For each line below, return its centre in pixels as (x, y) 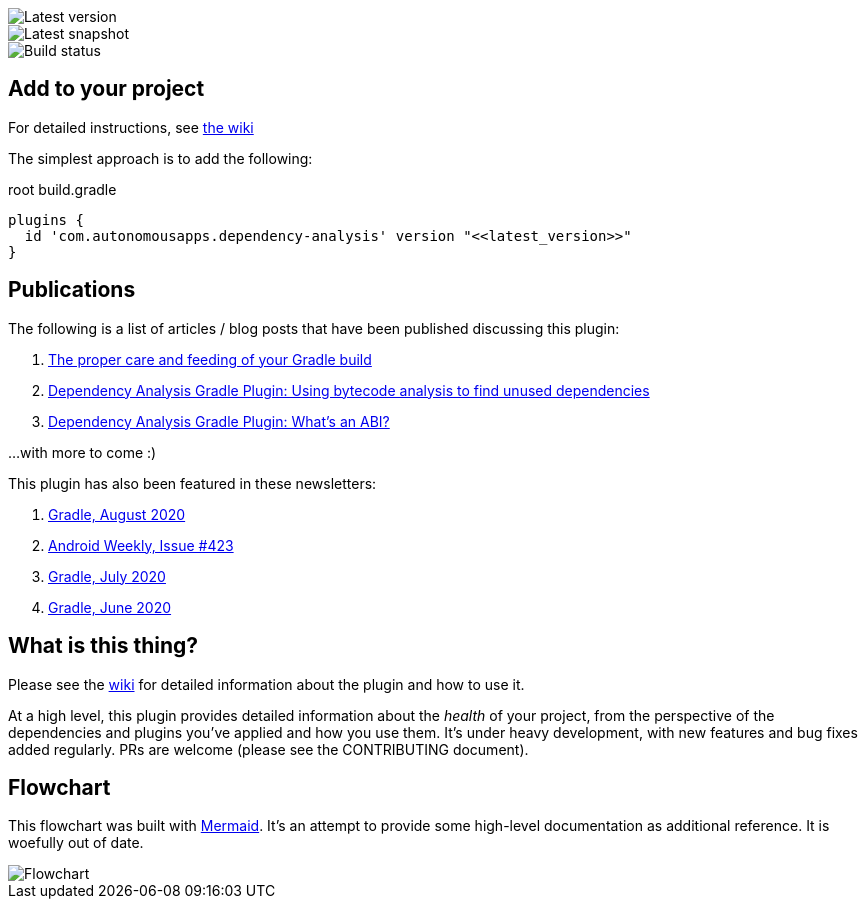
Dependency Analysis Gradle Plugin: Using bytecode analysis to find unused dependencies (349, 390)
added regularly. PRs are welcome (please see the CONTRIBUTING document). (268, 749)
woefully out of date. (76, 843)
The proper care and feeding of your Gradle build (210, 359)
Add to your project (106, 89)
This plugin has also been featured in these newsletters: (192, 483)
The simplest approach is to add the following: (160, 158)
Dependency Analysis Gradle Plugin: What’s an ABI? (219, 421)
